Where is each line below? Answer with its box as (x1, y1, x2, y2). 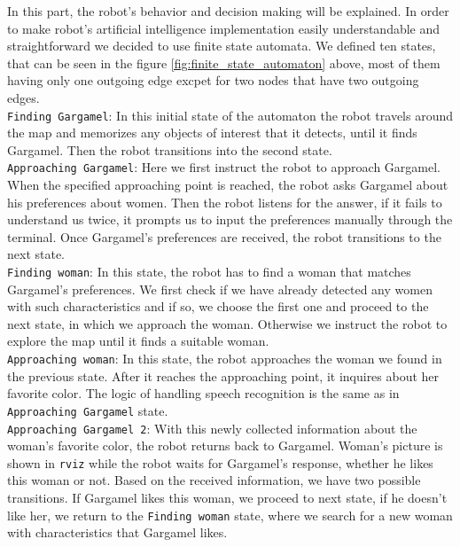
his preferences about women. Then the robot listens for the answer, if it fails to (7, 192, 442, 211)
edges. (7, 88, 40, 106)
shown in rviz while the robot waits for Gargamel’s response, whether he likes (7, 453, 433, 472)
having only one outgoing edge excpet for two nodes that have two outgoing (7, 71, 419, 90)
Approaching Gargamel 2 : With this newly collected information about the (7, 418, 417, 437)
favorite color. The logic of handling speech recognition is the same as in (7, 384, 400, 402)
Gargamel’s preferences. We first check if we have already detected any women (7, 279, 433, 298)
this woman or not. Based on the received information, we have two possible (7, 471, 421, 489)
